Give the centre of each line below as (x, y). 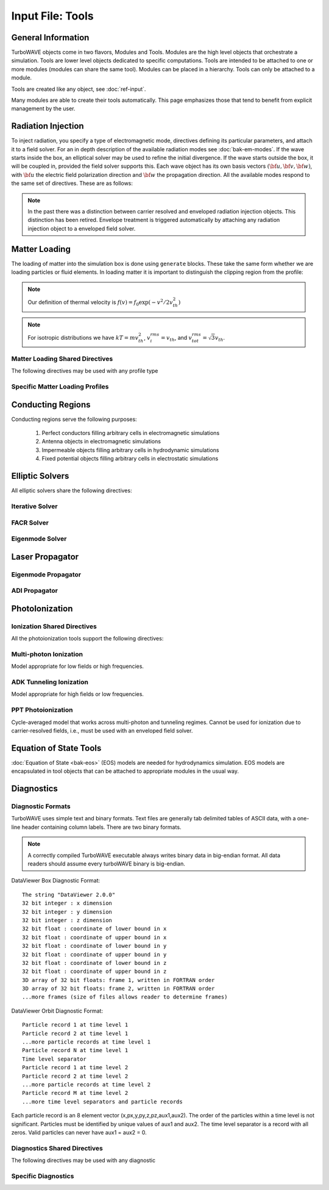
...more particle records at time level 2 (87, 1084)
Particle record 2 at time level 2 (75, 1076)
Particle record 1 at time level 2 (75, 1068)
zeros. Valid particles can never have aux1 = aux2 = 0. (79, 1132)
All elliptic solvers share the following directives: (72, 490)
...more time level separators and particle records (102, 1102)
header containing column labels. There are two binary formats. (101, 827)
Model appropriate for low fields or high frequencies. (78, 666)
